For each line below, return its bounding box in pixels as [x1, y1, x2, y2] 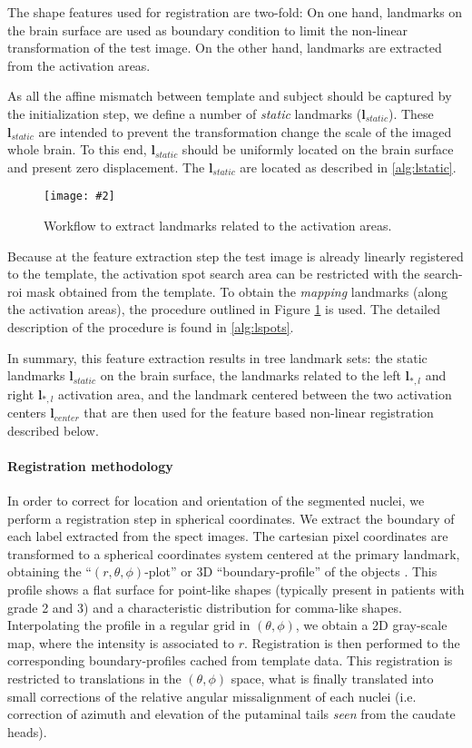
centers [7, 403, 46, 422]
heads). [7, 722, 47, 741]
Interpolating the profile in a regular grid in [7, 615, 251, 635]
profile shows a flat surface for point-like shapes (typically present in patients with [7, 580, 465, 599]
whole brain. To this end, [7, 140, 147, 159]
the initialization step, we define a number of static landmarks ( [7, 103, 362, 123]
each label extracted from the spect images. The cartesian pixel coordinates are [7, 527, 448, 546]
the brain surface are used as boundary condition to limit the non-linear [7, 20, 408, 39]
